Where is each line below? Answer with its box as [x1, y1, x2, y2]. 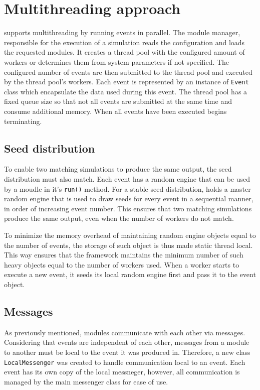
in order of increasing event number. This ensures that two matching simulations [4, 203, 252, 213]
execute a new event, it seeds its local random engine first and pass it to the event [4, 269, 256, 280]
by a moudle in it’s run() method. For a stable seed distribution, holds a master [4, 183, 251, 194]
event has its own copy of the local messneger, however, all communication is [4, 366, 240, 377]
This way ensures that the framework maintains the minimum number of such [4, 249, 243, 260]
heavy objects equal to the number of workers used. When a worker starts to [4, 259, 239, 270]
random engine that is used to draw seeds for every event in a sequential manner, [4, 193, 253, 204]
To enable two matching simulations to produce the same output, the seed [4, 164, 232, 174]
